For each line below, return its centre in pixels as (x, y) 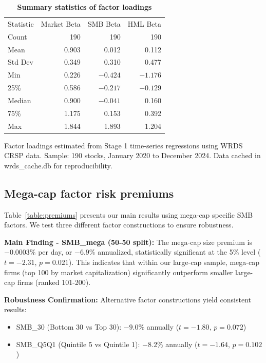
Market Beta (61, 23)
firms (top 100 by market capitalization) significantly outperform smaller (119, 272)
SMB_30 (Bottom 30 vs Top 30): (69, 327)
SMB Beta (104, 23)
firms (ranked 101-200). (54, 282)
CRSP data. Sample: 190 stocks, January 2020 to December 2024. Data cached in (132, 155)
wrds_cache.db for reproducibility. (58, 165)
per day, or (55, 252)
